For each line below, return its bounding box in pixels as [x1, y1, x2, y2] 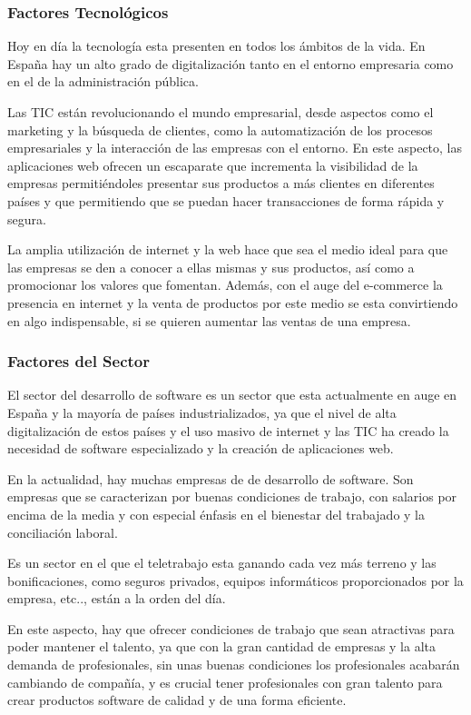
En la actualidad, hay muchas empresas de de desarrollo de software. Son [7, 469, 414, 488]
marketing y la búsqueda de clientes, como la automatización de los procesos [7, 120, 433, 139]
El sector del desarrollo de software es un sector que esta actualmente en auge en [7, 385, 457, 404]
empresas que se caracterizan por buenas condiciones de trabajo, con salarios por [7, 487, 457, 506]
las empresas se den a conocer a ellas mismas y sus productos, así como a [7, 257, 415, 276]
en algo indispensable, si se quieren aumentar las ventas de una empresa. [7, 311, 411, 330]
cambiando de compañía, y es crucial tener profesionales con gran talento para [7, 672, 443, 691]
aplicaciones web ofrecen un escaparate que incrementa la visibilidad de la [7, 155, 418, 174]
